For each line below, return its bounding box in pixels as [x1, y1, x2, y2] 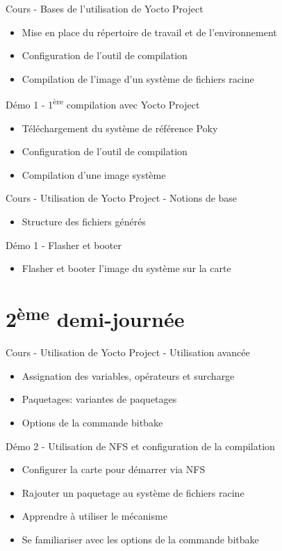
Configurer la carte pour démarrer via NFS [22, 462, 206, 477]
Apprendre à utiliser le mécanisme [22, 509, 167, 523]
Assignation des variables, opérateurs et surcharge [22, 368, 235, 383]
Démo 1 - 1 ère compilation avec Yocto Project [6, 95, 200, 112]
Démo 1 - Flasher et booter [6, 237, 122, 252]
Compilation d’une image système [22, 167, 166, 182]
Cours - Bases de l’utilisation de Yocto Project [6, 1, 204, 15]
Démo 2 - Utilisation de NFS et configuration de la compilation [6, 438, 275, 453]
